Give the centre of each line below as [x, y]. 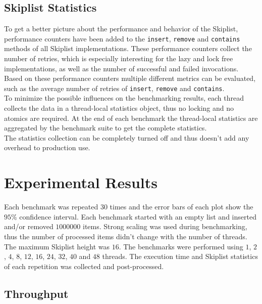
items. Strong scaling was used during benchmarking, [165, 226]
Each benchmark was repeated [51, 207]
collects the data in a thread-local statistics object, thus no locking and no [119, 108]
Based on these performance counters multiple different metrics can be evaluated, [130, 78]
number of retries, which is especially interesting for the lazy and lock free [119, 58]
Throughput [36, 293]
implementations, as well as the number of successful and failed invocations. [121, 68]
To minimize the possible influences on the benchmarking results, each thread [124, 98]
